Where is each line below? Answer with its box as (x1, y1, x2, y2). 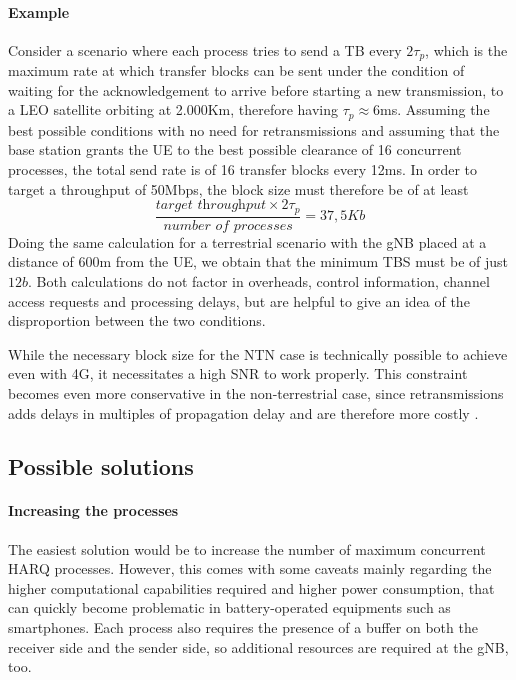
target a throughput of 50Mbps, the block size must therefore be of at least (8, 178, 469, 199)
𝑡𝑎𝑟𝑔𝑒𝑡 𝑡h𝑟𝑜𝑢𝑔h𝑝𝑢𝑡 (155, 198, 266, 213)
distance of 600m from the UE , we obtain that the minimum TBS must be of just (8, 251, 509, 272)
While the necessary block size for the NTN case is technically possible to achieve (8, 343, 508, 364)
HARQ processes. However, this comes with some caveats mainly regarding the (8, 558, 492, 579)
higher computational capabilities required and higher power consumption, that (8, 577, 495, 598)
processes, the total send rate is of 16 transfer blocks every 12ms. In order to (8, 159, 478, 180)
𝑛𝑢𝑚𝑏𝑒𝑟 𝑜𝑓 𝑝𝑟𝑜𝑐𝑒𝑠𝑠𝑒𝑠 (163, 218, 293, 233)
